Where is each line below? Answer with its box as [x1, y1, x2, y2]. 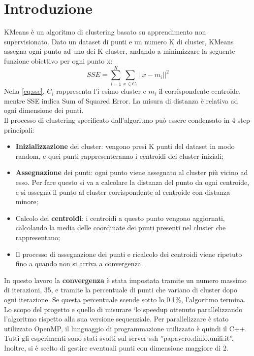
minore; [15, 196, 38, 207]
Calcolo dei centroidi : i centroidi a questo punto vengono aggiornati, [15, 213, 225, 223]
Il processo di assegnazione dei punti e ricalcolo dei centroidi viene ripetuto [15, 249, 242, 259]
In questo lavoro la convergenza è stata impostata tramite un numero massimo [4, 275, 247, 285]
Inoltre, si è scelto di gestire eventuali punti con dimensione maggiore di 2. [4, 342, 228, 353]
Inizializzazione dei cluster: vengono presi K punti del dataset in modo [15, 141, 235, 151]
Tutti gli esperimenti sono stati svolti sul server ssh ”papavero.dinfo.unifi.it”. [4, 333, 234, 343]
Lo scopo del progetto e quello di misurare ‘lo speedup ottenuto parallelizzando [4, 304, 243, 314]
